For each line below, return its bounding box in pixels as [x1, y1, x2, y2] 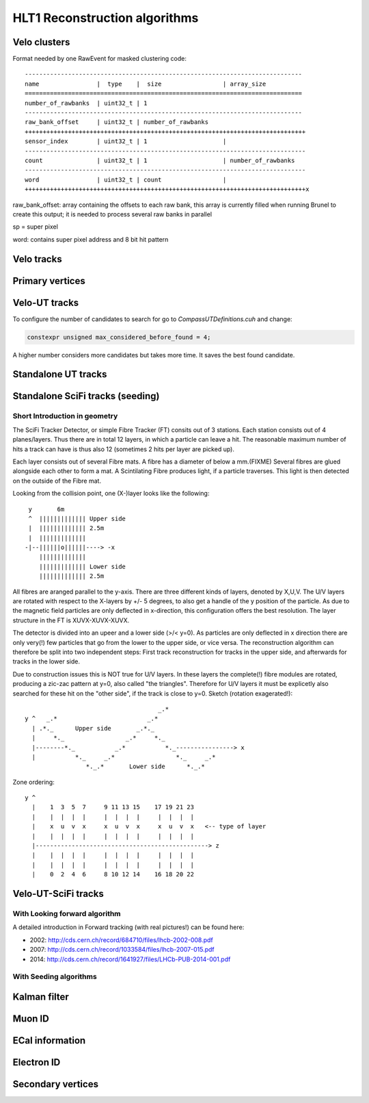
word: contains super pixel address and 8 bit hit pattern [12, 235, 169, 243]
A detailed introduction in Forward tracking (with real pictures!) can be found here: [12, 923, 245, 931]
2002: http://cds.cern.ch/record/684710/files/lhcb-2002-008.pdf [29, 935, 213, 944]
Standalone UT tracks [12, 368, 107, 380]
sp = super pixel [12, 223, 58, 231]
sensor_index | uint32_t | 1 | [25, 138, 227, 145]
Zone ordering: [12, 778, 55, 786]
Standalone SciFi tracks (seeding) [12, 390, 160, 402]
